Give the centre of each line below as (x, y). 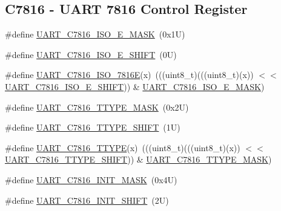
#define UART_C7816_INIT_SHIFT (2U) (87, 200)
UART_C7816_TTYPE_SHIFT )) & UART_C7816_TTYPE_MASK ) (138, 159)
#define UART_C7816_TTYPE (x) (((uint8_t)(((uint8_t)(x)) (123, 147)
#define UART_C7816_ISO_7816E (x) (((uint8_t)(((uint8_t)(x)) (129, 75)
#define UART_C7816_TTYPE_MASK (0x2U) (97, 107)
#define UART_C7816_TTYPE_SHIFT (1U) (93, 127)
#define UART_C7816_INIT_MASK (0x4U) (91, 179)
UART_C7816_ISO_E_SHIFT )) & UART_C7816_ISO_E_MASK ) (135, 86)
